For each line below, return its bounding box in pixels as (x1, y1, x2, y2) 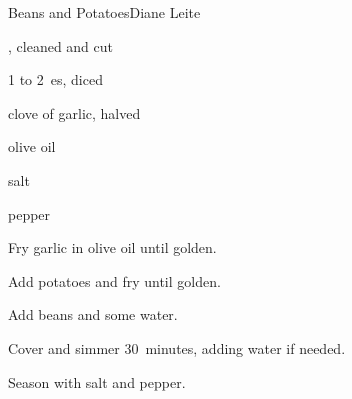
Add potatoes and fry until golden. (8, 270, 221, 291)
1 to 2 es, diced (8, 69, 103, 90)
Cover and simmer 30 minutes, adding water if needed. (8, 337, 346, 358)
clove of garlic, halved (8, 102, 141, 123)
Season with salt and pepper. (8, 371, 186, 392)
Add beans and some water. (8, 304, 178, 325)
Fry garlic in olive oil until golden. (8, 237, 217, 258)
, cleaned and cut (8, 35, 113, 56)
